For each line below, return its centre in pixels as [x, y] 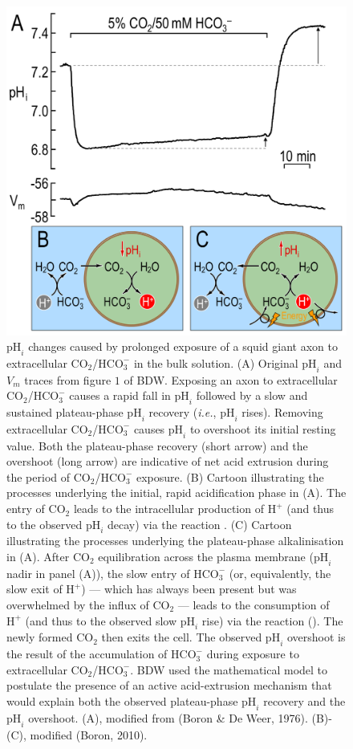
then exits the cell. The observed [182, 637]
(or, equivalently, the [280, 573]
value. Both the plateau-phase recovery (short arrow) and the [157, 445]
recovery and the [304, 700]
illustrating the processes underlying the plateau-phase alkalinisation [175, 541]
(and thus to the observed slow [101, 620]
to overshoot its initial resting [263, 428]
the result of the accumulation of [87, 654]
